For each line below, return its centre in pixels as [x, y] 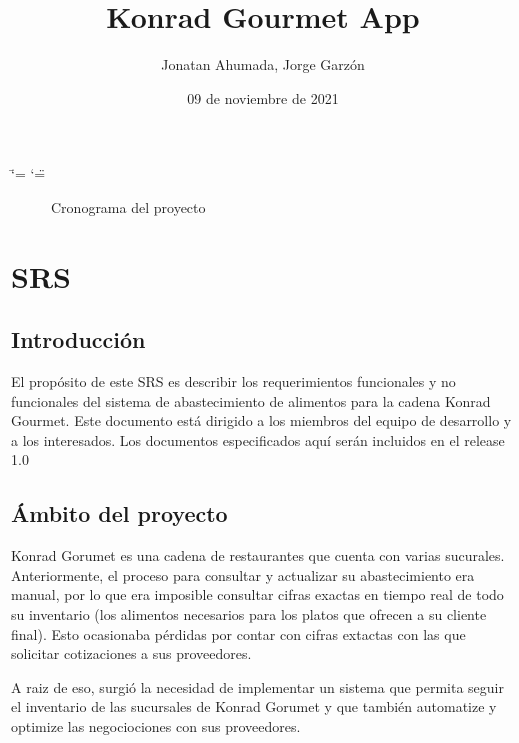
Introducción [78, 339]
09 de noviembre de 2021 [263, 97]
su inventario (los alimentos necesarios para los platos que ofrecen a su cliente [249, 614]
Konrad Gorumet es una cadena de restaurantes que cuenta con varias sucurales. [258, 555]
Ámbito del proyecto [119, 513]
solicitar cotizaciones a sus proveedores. [131, 653]
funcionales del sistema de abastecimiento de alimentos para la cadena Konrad [251, 400]
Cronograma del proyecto [128, 206]
